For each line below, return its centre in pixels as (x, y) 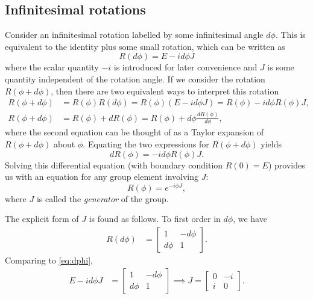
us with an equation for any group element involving (102, 177)
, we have (250, 219)
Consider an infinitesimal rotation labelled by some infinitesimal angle (134, 35)
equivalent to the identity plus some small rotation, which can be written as (145, 46)
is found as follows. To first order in (155, 219)
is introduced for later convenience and (185, 67)
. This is (290, 35)
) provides (286, 165)
